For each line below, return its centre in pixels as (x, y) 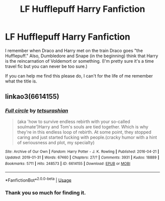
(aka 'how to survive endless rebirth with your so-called (73, 121)
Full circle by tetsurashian (37, 111)
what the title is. (21, 81)
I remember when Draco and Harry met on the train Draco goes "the (74, 50)
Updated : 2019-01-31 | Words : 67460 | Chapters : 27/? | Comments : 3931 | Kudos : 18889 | (82, 158)
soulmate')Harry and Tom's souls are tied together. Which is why (83, 126)
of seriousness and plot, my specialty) (56, 142)
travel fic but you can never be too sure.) (46, 66)
